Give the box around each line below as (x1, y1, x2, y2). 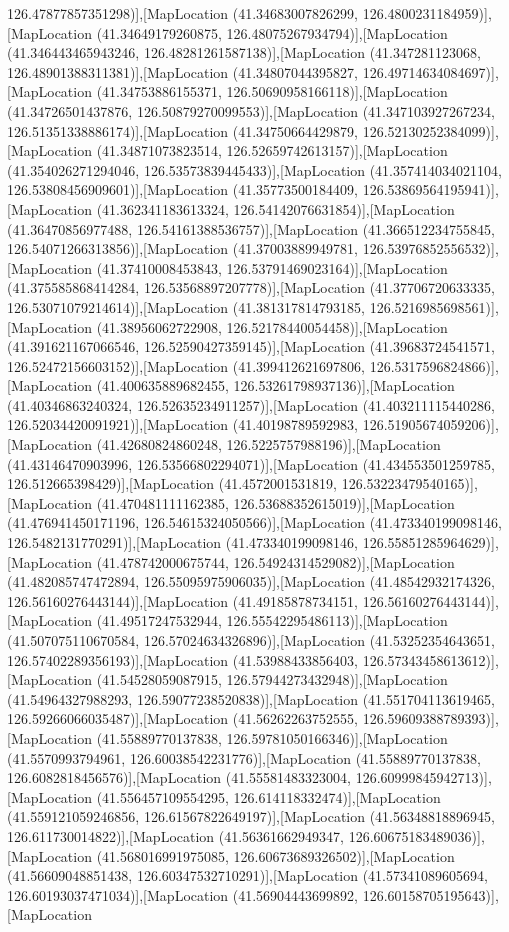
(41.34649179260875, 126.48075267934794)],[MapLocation (96, 22, 448, 43)
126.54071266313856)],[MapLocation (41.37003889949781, (7, 238, 359, 259)
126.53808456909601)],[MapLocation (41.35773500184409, (7, 179, 359, 200)
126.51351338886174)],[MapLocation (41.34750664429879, (7, 120, 359, 141)
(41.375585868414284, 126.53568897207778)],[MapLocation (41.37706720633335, (7, 277, 495, 298)
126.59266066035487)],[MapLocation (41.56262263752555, (7, 708, 359, 729)
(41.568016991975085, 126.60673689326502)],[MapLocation (96, 845, 455, 866)
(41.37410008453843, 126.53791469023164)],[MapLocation (96, 257, 448, 278)
